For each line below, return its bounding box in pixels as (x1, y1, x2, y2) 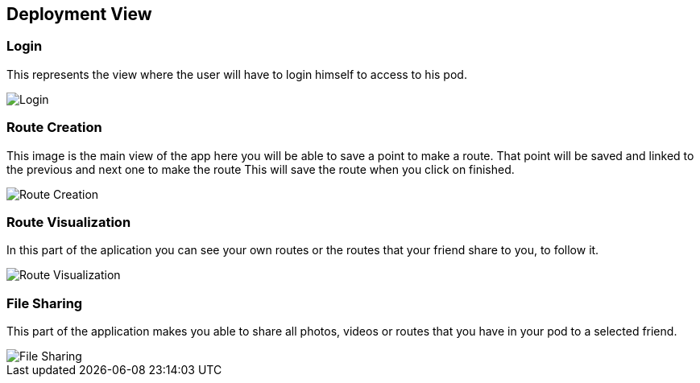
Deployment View (6, 4, 152, 24)
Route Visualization (6, 213, 131, 230)
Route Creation (6, 119, 102, 136)
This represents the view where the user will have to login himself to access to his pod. (6, 67, 467, 81)
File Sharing (6, 294, 83, 311)
